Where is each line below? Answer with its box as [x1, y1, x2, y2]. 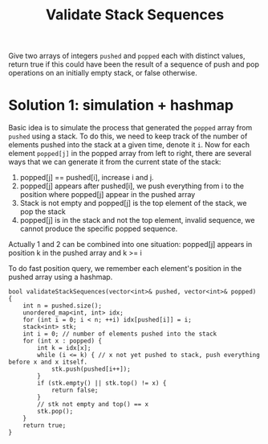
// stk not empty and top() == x [37, 401, 149, 409]
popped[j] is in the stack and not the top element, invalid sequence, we [19, 216, 255, 225]
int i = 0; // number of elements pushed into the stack [22, 330, 217, 339]
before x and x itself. [8, 358, 88, 367]
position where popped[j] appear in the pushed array [19, 190, 196, 199]
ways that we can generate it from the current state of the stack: [8, 157, 221, 166]
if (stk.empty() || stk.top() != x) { [37, 380, 167, 388]
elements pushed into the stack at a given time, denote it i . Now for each [8, 140, 250, 150]
